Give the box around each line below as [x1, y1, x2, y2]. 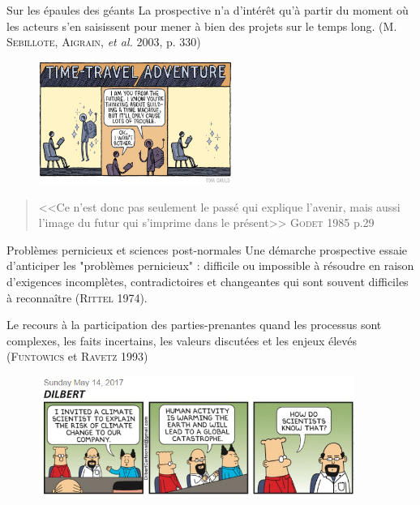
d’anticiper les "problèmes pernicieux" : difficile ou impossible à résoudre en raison [6, 257, 414, 274]
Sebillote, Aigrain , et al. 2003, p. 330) [6, 33, 201, 50]
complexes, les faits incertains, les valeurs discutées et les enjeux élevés [6, 332, 358, 349]
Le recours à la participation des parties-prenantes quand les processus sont [6, 316, 382, 333]
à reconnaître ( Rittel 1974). [6, 289, 148, 306]
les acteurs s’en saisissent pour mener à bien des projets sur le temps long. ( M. [6, 17, 397, 34]
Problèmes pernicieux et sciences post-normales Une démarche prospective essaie [6, 241, 408, 258]
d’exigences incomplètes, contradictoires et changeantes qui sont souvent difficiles [6, 272, 409, 289]
